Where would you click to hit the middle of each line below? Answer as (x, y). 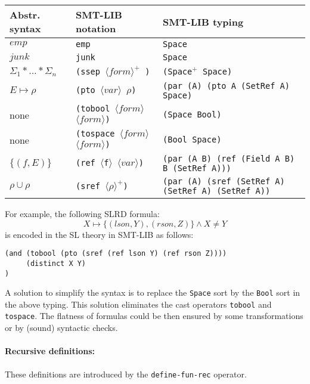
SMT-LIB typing (203, 21)
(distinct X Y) (56, 263)
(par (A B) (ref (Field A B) (229, 159)
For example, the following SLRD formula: (82, 213)
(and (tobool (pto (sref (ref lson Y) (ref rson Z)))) (116, 254)
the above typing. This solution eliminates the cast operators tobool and (138, 304)
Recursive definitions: (50, 351)
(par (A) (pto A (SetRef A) (226, 86)
